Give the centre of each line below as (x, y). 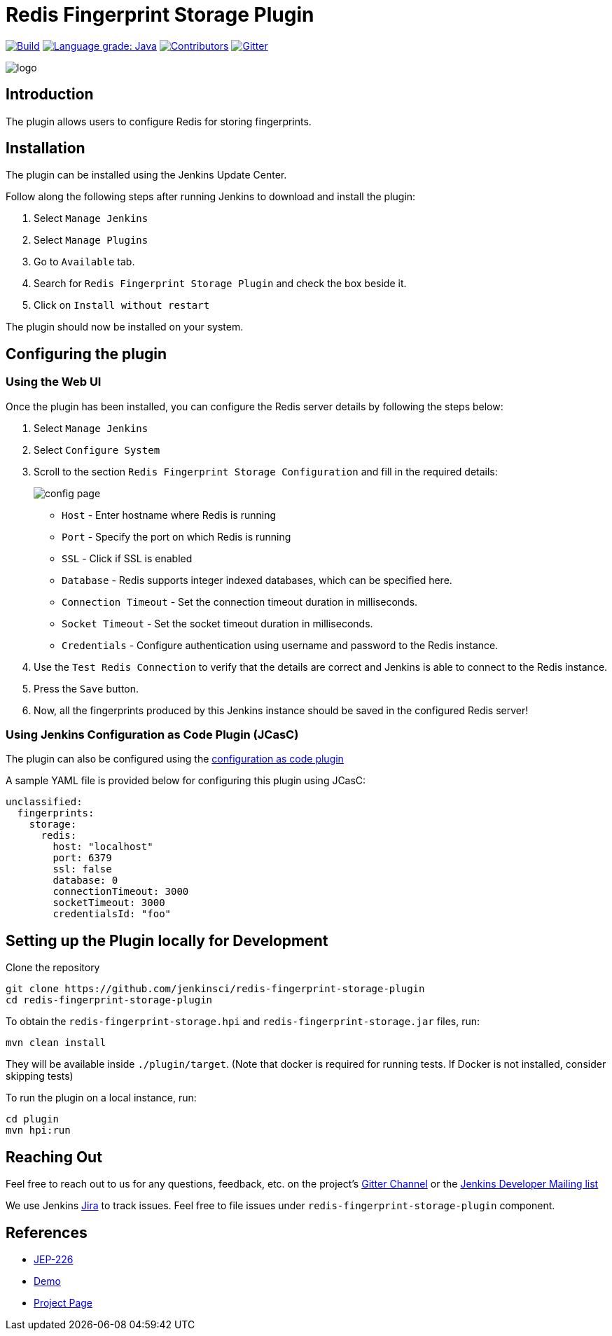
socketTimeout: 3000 (109, 903)
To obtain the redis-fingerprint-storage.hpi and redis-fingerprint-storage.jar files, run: (243, 1022)
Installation (46, 148)
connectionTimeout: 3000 (121, 892)
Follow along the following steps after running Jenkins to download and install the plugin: (211, 197)
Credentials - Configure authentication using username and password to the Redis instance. (280, 645)
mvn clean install (56, 1043)
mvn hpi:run (38, 1130)
